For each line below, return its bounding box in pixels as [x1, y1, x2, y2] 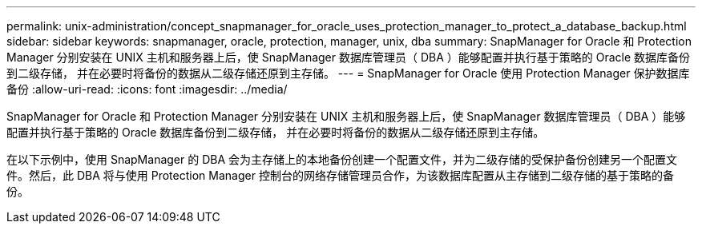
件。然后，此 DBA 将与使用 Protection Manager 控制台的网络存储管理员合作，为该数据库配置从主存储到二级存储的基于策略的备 [6, 169, 674, 182]
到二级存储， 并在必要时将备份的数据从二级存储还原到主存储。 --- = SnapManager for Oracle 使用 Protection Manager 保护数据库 [6, 66, 690, 80]
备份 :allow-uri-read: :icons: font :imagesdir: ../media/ [6, 82, 288, 96]
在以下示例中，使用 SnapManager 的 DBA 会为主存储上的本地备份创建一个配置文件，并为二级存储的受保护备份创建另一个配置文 [6, 153, 678, 166]
